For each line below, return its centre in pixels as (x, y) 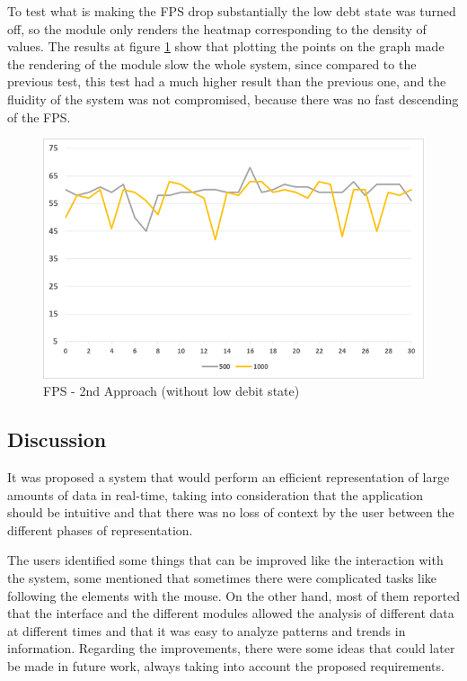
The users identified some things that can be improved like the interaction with (225, 560)
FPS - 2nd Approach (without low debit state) (172, 391)
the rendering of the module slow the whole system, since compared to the (212, 63)
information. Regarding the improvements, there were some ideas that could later (231, 648)
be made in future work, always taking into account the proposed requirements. (226, 666)
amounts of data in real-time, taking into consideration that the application (216, 494)
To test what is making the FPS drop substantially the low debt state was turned (232, 11)
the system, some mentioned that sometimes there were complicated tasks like (222, 578)
